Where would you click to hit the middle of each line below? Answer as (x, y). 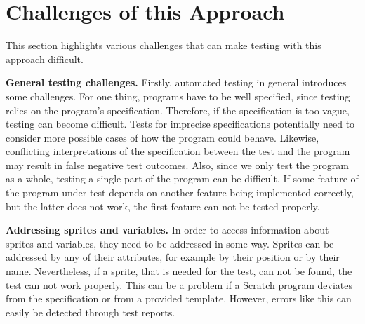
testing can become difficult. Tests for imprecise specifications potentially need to (180, 124)
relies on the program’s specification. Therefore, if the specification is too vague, (178, 110)
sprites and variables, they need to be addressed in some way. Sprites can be (170, 243)
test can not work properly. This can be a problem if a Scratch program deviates (179, 284)
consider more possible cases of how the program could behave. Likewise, (162, 137)
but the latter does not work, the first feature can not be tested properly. (163, 206)
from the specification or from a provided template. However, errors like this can (179, 298)
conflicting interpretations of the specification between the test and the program (178, 151)
